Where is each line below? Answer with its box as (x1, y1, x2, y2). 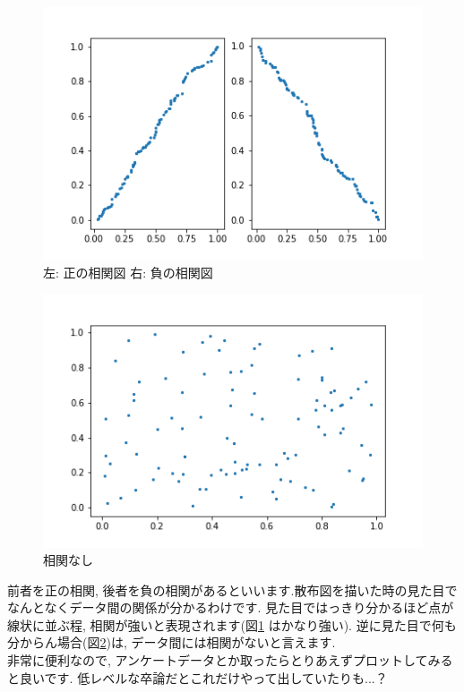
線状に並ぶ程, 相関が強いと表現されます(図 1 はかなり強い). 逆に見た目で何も (7, 615, 457, 634)
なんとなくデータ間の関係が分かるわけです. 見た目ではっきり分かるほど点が (7, 598, 454, 617)
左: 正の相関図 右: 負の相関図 (43, 263, 213, 282)
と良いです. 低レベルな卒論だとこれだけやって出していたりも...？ (7, 668, 388, 687)
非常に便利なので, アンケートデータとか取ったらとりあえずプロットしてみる (7, 651, 453, 670)
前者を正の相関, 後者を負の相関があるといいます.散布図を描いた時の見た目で (7, 580, 458, 599)
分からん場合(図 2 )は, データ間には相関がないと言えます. (7, 633, 336, 652)
